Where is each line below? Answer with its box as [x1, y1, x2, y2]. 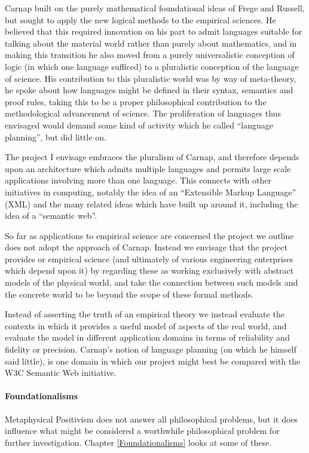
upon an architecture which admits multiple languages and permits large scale [5, 162, 291, 175]
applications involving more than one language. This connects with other [5, 174, 271, 186]
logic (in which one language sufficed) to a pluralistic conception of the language [5, 60, 299, 72]
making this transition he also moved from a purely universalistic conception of [5, 48, 295, 61]
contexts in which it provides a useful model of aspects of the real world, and [5, 319, 287, 332]
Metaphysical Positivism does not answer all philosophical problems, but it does [5, 412, 298, 425]
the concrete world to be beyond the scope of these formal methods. [5, 287, 254, 300]
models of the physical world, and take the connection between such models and [5, 276, 298, 289]
